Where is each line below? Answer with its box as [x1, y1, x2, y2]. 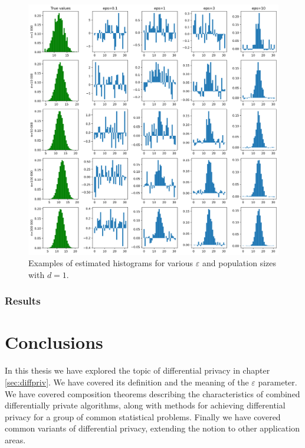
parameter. [258, 375, 297, 388]
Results [5, 293, 41, 308]
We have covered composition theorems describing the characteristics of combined [5, 387, 300, 400]
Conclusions [5, 330, 103, 354]
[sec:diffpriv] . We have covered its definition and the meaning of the [5, 375, 249, 388]
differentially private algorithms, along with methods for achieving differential [5, 399, 286, 411]
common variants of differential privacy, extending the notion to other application [5, 422, 300, 434]
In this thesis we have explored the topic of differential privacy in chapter [5, 364, 270, 377]
